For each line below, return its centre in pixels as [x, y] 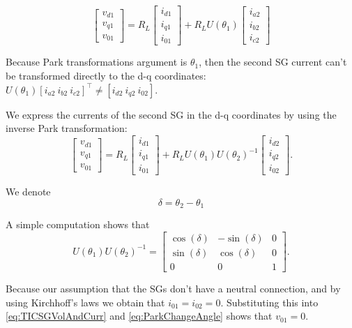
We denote [28, 192]
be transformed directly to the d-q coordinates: [106, 76]
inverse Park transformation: [67, 128]
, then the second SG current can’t [273, 62]
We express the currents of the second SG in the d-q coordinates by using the [171, 114]
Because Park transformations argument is [97, 62]
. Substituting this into [269, 302]
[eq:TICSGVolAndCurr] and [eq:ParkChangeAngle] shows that [139, 316]
